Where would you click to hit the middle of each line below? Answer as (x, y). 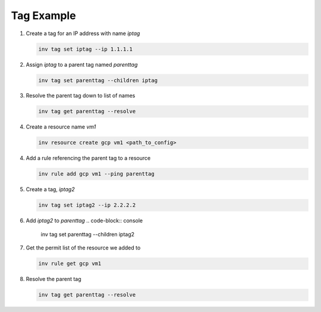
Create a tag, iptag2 (50, 189)
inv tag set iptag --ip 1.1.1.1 (86, 49)
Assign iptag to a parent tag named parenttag (82, 64)
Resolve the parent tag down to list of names (81, 96)
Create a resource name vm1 (61, 127)
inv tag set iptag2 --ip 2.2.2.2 (87, 205)
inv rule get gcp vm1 (70, 264)
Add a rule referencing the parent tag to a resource (88, 158)
